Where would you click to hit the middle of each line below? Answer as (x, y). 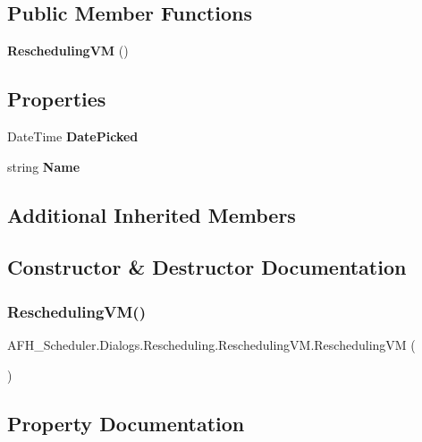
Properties (57, 99)
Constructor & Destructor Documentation (207, 267)
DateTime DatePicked (73, 136)
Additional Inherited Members (152, 214)
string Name (44, 166)
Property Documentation (126, 423)
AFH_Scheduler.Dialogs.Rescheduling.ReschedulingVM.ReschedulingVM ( (211, 344)
